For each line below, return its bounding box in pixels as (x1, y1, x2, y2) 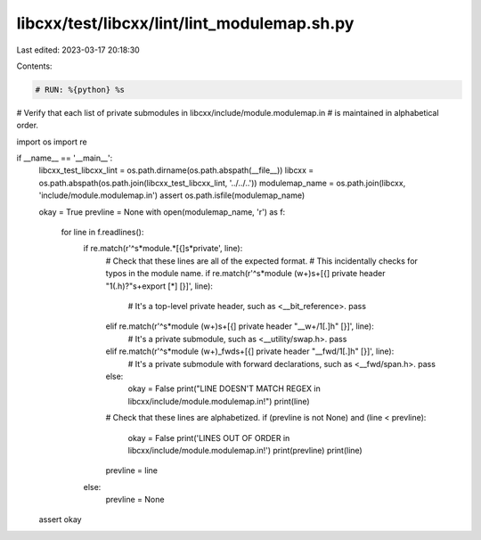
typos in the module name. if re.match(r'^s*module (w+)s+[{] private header (105, 268, 386, 279)
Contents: (16, 61, 53, 71)
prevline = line (105, 465, 159, 476)
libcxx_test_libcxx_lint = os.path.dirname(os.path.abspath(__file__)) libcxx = (38, 165, 314, 176)
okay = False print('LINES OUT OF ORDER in (127, 432, 290, 443)
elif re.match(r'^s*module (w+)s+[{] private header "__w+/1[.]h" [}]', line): (105, 321, 374, 331)
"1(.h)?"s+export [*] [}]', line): (105, 281, 214, 291)
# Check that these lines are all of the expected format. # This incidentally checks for (105, 255, 419, 266)
